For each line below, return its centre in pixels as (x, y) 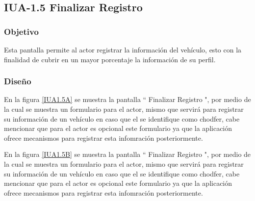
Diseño (18, 81)
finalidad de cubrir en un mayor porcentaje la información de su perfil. (110, 59)
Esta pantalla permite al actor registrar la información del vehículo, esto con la (123, 50)
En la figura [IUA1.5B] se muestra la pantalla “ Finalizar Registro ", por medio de (127, 154)
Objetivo (21, 31)
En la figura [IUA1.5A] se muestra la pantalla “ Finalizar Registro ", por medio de (127, 99)
